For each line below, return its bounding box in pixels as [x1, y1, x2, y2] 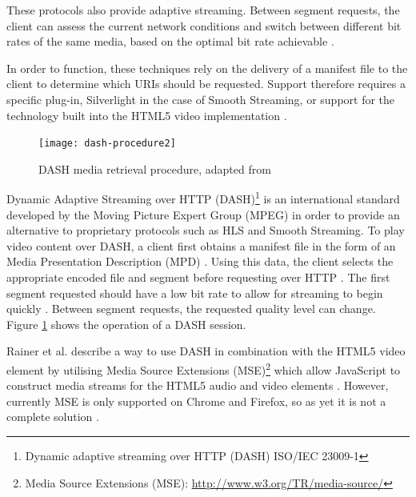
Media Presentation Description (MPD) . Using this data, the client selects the [6, 253, 394, 270]
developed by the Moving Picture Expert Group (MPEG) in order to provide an [6, 206, 400, 222]
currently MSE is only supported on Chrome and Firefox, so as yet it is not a [6, 392, 386, 409]
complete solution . [6, 408, 99, 425]
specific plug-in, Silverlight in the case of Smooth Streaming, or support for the [6, 90, 395, 107]
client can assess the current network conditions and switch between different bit [6, 17, 402, 34]
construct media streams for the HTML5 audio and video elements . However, [6, 377, 389, 394]
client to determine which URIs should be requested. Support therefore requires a [6, 75, 406, 92]
